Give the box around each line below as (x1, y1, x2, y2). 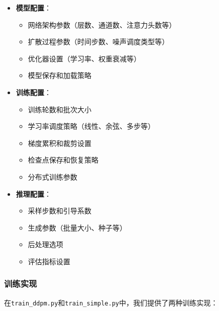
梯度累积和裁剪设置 (28, 137, 92, 148)
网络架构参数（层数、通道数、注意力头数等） (28, 19, 176, 30)
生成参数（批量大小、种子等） (28, 222, 127, 232)
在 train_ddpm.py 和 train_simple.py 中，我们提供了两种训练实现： (4, 297, 218, 307)
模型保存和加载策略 (28, 70, 92, 81)
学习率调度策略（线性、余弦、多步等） (28, 121, 155, 131)
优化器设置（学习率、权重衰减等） (28, 53, 141, 63)
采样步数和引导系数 (28, 205, 92, 216)
